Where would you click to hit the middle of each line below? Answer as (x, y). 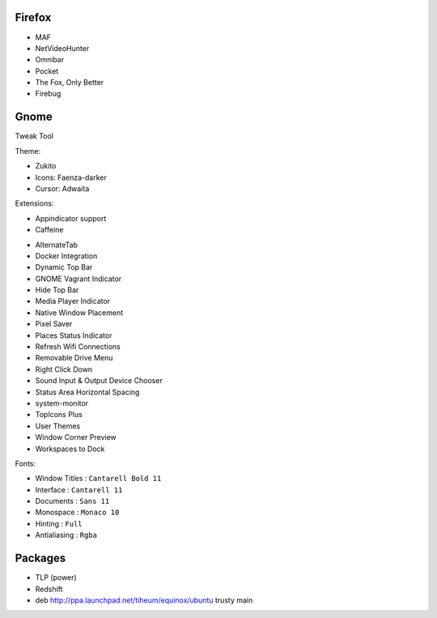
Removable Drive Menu (74, 358)
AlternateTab (57, 245)
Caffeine (49, 230)
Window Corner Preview (76, 437)
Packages (40, 558)
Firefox (33, 17)
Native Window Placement (79, 313)
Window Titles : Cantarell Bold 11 (98, 479)
